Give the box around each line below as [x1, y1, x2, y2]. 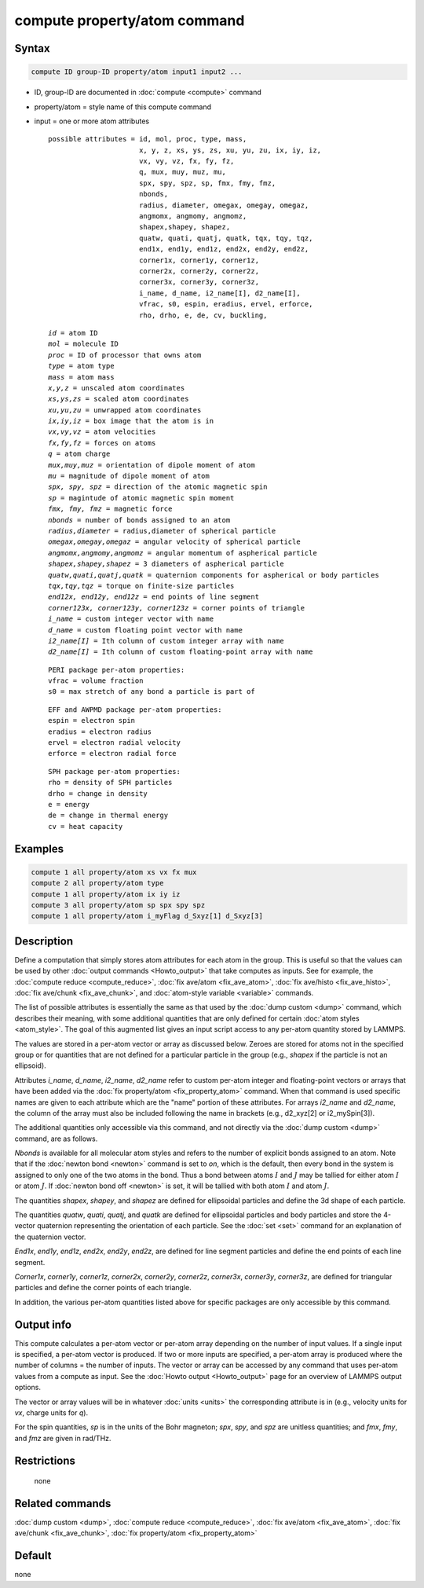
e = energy [48, 800, 90, 809]
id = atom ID [48, 328, 98, 337]
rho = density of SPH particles [48, 778, 173, 787]
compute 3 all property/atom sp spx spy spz [31, 900, 206, 909]
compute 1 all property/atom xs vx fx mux [31, 867, 197, 876]
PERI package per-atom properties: [48, 665, 185, 674]
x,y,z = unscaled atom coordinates [48, 383, 185, 392]
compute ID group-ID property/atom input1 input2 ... [31, 68, 243, 76]
